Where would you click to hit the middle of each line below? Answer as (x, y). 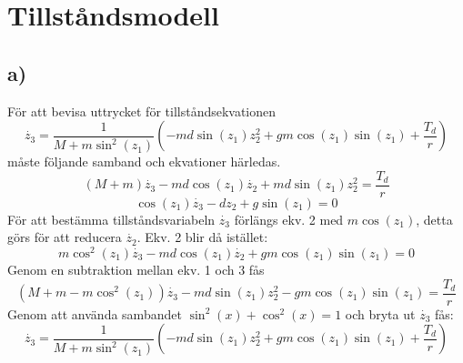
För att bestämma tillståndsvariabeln (111, 219)
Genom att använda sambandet (95, 313)
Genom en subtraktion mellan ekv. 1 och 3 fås (136, 270)
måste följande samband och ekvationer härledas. (144, 161)
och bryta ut (380, 313)
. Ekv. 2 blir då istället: (202, 237)
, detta (434, 219)
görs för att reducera (65, 237)
